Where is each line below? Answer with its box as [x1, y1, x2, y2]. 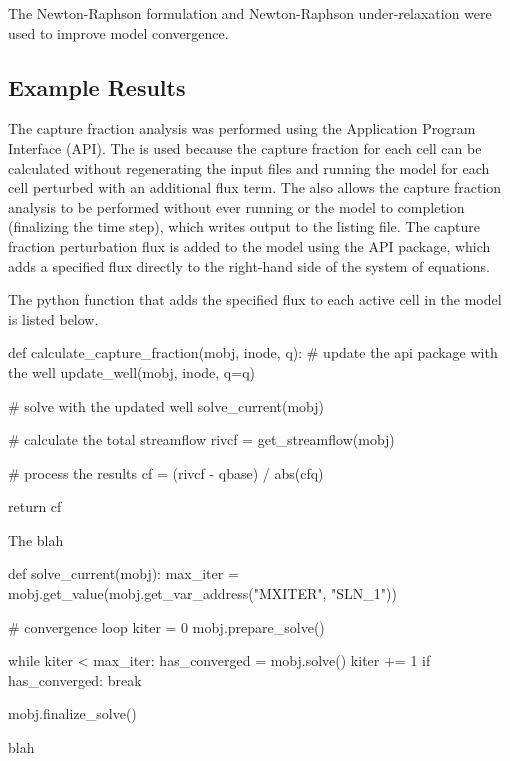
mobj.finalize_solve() [8, 703, 137, 724]
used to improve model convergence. [8, 22, 229, 43]
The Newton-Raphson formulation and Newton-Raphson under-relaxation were [8, 3, 492, 23]
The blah [8, 529, 64, 550]
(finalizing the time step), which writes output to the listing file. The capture [8, 216, 481, 237]
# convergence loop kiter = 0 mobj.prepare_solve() [8, 616, 325, 637]
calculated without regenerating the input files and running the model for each [8, 157, 490, 178]
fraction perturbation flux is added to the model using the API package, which [8, 235, 491, 256]
